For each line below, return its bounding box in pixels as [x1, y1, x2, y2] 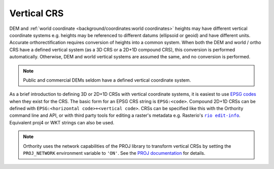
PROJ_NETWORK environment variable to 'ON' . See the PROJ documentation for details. [23, 150, 205, 156]
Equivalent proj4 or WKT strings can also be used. [9, 119, 115, 125]
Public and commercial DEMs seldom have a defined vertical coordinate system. [23, 77, 191, 83]
